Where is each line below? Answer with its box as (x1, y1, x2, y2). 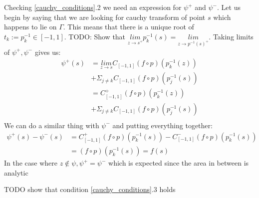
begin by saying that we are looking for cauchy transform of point (4, 11, 206, 22)
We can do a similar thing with (4, 120, 99, 130)
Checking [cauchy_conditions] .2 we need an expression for (4, 2, 182, 12)
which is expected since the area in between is (108, 158, 249, 168)
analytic (4, 167, 28, 178)
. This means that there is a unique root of (63, 21, 194, 32)
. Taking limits (209, 31, 254, 41)
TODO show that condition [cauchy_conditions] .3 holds (4, 184, 176, 195)
